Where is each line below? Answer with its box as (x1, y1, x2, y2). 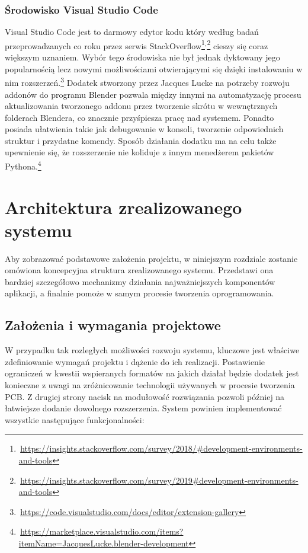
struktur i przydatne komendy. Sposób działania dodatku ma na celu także (5, 134, 277, 146)
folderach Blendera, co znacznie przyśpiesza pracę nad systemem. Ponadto (5, 111, 274, 123)
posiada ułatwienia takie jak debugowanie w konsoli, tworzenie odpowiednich (5, 123, 284, 135)
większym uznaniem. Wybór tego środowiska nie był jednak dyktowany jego (5, 51, 280, 63)
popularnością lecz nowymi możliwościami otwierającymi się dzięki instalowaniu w (5, 62, 303, 75)
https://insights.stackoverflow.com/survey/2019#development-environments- (20, 474, 299, 486)
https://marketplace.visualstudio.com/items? (20, 525, 184, 538)
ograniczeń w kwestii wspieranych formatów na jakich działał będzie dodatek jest (5, 367, 299, 379)
